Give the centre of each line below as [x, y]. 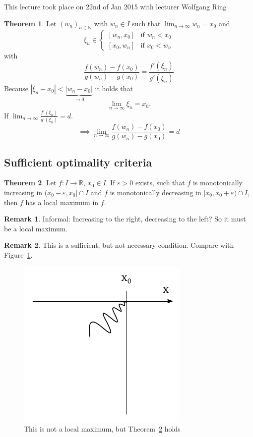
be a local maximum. [36, 228]
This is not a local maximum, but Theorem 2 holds [102, 429]
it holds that [114, 88]
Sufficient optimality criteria [78, 162]
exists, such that [160, 183]
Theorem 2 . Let [30, 183]
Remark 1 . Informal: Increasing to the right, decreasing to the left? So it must [125, 219]
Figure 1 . [18, 254]
